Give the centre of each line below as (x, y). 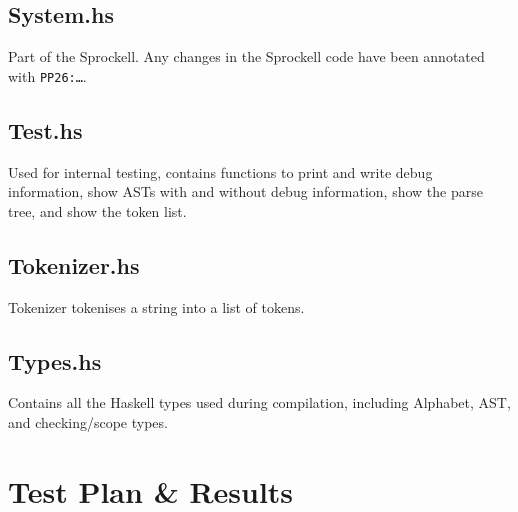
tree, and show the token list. (97, 210)
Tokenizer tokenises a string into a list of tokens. (156, 306)
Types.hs (55, 360)
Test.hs (45, 129)
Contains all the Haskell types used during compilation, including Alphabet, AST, (259, 402)
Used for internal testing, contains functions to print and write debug (220, 171)
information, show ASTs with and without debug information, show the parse (245, 191)
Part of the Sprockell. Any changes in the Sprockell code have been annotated (246, 56)
